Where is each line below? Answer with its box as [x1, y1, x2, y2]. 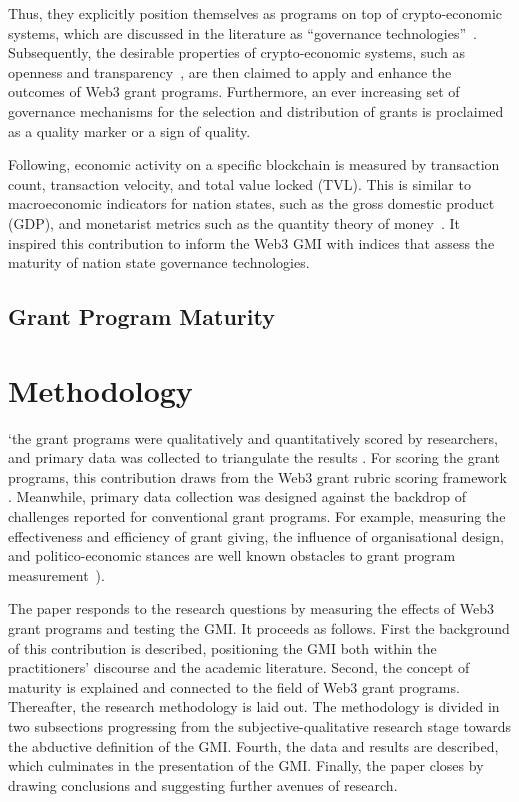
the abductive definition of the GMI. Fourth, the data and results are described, [8, 735, 499, 756]
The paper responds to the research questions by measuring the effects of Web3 [8, 598, 495, 619]
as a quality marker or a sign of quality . [8, 120, 251, 141]
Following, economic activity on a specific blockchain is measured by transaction [8, 154, 500, 175]
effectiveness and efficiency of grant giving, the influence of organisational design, [8, 525, 504, 546]
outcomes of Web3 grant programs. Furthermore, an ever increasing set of [8, 81, 460, 102]
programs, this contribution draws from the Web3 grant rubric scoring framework [8, 466, 507, 487]
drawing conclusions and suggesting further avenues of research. [8, 774, 398, 795]
